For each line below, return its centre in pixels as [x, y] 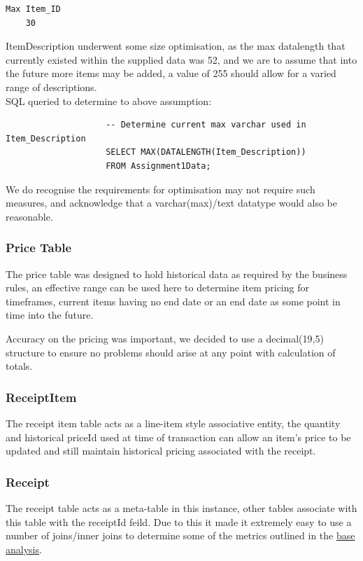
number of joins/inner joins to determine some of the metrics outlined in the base [180, 535]
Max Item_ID [33, 9]
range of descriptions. [51, 86]
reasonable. [29, 216]
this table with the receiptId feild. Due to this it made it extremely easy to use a [179, 521]
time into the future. [50, 315]
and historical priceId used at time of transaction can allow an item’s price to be [178, 437]
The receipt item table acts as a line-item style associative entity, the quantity [173, 423]
